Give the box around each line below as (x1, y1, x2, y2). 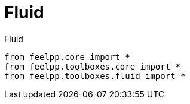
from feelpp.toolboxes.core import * (4, 61, 181, 71)
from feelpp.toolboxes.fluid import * (4, 71, 186, 81)
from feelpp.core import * (4, 52, 130, 62)
